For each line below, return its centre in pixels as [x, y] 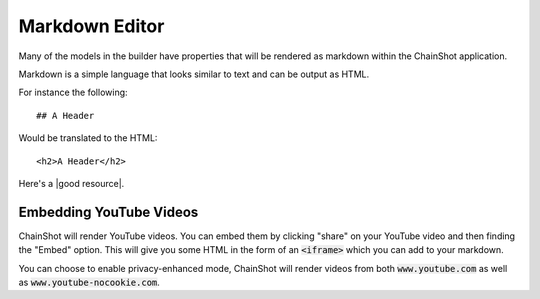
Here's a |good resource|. [71, 183]
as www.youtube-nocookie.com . [89, 282]
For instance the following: [73, 92]
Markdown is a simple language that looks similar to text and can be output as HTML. [194, 74]
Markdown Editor [91, 26]
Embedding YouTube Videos [108, 211]
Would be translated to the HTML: [88, 138]
